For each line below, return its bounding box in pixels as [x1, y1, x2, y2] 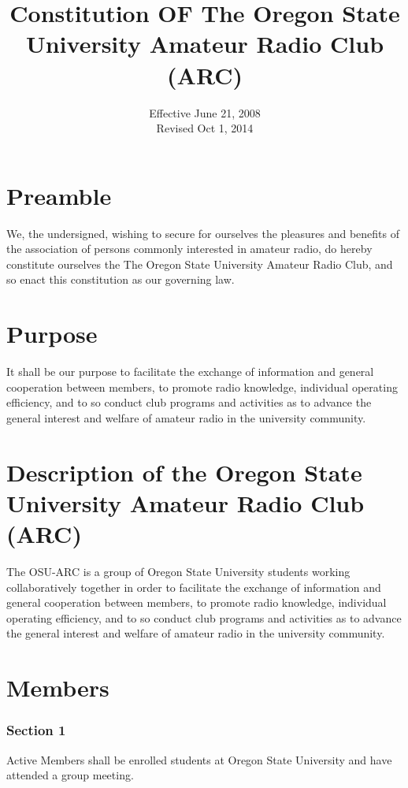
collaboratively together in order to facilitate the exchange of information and [6, 578, 381, 595]
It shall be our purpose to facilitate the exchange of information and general [6, 363, 374, 380]
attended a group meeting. [6, 767, 134, 783]
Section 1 [6, 720, 66, 740]
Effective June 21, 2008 [149, 104, 261, 121]
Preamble [6, 179, 112, 211]
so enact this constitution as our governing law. [6, 271, 235, 288]
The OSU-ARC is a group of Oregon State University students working [6, 563, 351, 579]
